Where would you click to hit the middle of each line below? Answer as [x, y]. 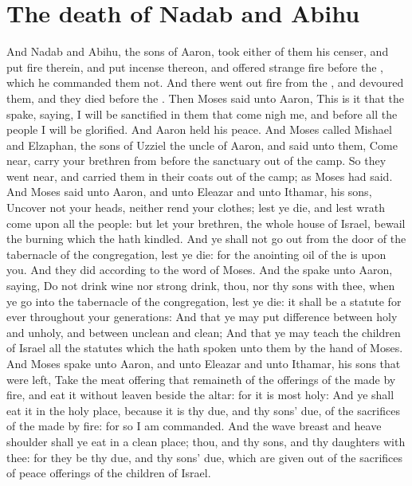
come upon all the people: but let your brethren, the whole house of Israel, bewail [206, 223]
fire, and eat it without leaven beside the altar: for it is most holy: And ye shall [200, 395]
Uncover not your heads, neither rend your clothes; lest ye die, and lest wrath [196, 208]
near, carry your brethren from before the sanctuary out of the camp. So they [196, 161]
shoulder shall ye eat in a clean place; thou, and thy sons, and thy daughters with [206, 441]
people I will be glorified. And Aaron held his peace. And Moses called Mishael [199, 129]
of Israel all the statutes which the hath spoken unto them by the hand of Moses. [205, 348]
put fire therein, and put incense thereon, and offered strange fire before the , [195, 67]
